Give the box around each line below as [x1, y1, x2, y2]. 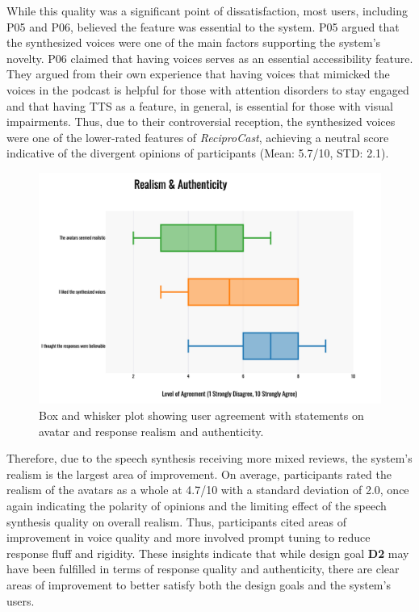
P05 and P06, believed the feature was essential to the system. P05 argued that [6, 18, 400, 35]
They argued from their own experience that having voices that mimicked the [6, 65, 390, 82]
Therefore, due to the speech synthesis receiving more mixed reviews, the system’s [6, 450, 413, 467]
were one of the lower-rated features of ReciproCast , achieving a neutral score [6, 128, 389, 145]
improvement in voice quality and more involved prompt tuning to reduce [6, 529, 371, 546]
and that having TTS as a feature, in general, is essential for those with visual [6, 97, 393, 114]
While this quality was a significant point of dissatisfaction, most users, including [6, 2, 408, 19]
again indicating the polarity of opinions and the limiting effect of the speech [6, 497, 387, 514]
